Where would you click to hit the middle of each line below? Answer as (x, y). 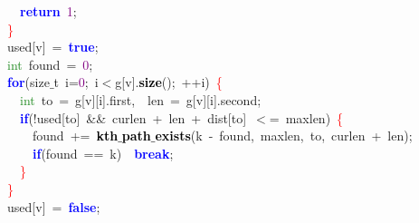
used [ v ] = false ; (53, 206)
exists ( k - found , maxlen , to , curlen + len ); (284, 136)
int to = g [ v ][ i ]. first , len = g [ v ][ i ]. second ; (141, 99)
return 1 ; (48, 11)
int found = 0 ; (50, 64)
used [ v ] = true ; (52, 47)
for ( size (29, 82)
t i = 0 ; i (76, 82)
